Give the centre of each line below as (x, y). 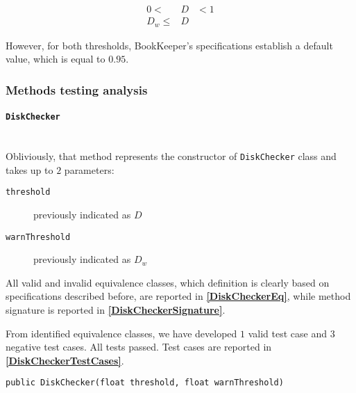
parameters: (89, 169)
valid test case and (287, 333)
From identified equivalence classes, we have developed (121, 333)
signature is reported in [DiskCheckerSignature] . (116, 309)
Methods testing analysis (77, 89)
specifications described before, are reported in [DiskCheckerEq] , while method (178, 296)
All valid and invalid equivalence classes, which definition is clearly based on (168, 282)
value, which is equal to (56, 59)
